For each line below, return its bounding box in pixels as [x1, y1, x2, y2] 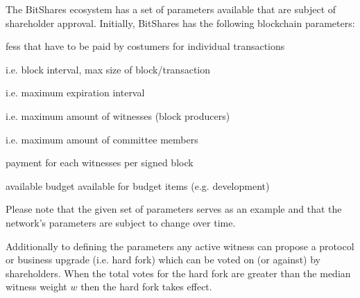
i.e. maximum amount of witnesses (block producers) [6, 108, 230, 123]
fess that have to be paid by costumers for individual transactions [6, 39, 285, 53]
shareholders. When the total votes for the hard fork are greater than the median [6, 265, 351, 280]
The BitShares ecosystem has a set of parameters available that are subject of [6, 2, 336, 16]
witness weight [6, 279, 67, 294]
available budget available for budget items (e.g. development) [6, 178, 270, 193]
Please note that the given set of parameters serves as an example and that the [6, 202, 342, 216]
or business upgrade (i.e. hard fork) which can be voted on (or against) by [6, 252, 320, 267]
